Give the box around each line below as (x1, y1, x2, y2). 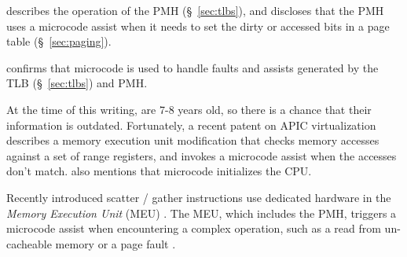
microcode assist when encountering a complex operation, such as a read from (6, 220, 381, 237)
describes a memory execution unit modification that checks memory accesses (6, 132, 379, 149)
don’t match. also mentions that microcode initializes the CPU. (6, 163, 312, 179)
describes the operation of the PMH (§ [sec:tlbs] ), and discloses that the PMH (6, 2, 384, 18)
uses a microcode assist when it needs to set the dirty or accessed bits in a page (6, 17, 390, 34)
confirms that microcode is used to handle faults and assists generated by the (6, 59, 379, 75)
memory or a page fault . (55, 235, 176, 251)
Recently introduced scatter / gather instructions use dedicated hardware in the (6, 189, 391, 205)
